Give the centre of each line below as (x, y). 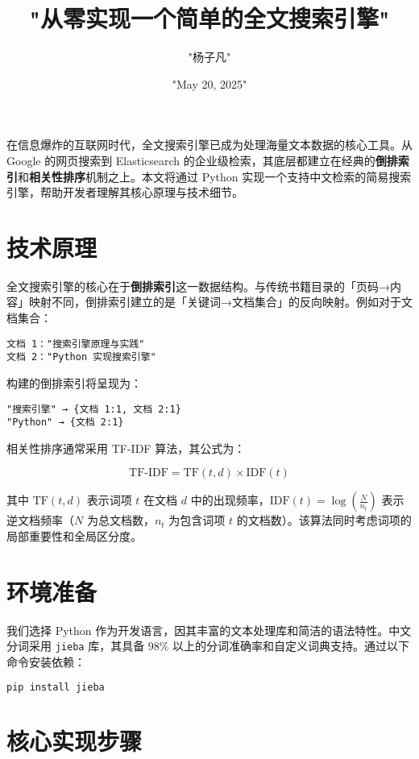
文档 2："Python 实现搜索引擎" (81, 357)
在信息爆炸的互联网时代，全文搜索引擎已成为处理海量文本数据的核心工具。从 (209, 145)
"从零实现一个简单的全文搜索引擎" (209, 18)
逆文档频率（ (40, 520)
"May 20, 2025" (209, 83)
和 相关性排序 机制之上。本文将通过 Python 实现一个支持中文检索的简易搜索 (215, 176)
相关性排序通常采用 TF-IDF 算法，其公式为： (126, 448)
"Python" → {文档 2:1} (65, 423)
